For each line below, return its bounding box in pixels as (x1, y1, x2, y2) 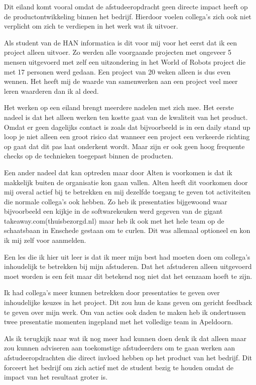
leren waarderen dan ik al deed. (4, 85, 99, 96)
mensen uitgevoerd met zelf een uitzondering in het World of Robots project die (4, 56, 246, 67)
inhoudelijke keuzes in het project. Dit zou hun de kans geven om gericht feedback (4, 297, 253, 308)
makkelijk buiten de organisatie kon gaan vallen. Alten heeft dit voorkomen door (4, 177, 248, 187)
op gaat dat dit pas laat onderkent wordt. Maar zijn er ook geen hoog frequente (4, 141, 245, 151)
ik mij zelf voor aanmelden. (4, 235, 86, 245)
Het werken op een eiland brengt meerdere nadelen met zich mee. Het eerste (4, 102, 234, 113)
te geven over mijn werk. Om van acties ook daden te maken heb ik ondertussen (4, 307, 246, 317)
